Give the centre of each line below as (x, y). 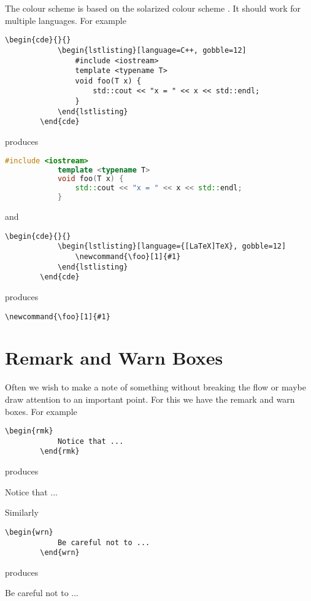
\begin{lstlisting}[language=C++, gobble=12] (152, 50)
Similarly (22, 512)
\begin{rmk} (29, 431)
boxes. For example (41, 411)
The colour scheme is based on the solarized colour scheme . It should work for (153, 8)
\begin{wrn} (29, 532)
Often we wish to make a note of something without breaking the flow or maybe (155, 387)
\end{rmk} (60, 452)
